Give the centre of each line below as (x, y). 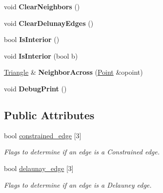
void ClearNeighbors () (42, 6)
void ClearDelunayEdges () (49, 23)
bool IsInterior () (32, 39)
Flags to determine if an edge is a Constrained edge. (82, 152)
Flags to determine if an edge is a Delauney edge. (78, 184)
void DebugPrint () (35, 88)
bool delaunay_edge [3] (39, 168)
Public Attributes (49, 115)
